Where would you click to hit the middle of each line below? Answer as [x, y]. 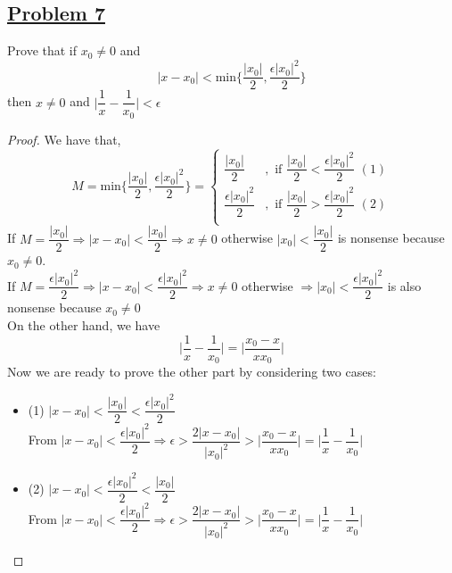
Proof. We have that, [64, 139]
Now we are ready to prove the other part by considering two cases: [192, 372]
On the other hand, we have [84, 324]
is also [404, 285]
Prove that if [42, 50]
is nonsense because [391, 238]
